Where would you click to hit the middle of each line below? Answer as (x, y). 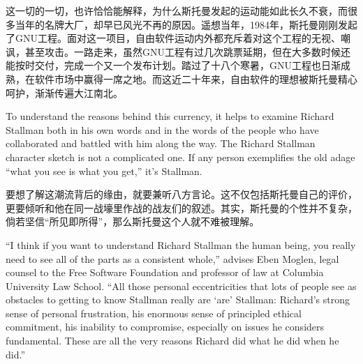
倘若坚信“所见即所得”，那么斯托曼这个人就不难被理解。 (133, 221)
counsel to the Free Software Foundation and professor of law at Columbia (165, 272)
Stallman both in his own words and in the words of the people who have (162, 129)
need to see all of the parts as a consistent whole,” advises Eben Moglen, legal (172, 258)
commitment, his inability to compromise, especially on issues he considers (165, 327)
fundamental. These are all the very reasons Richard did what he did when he (172, 341)
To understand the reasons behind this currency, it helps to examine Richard (170, 116)
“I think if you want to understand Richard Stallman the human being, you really (181, 244)
